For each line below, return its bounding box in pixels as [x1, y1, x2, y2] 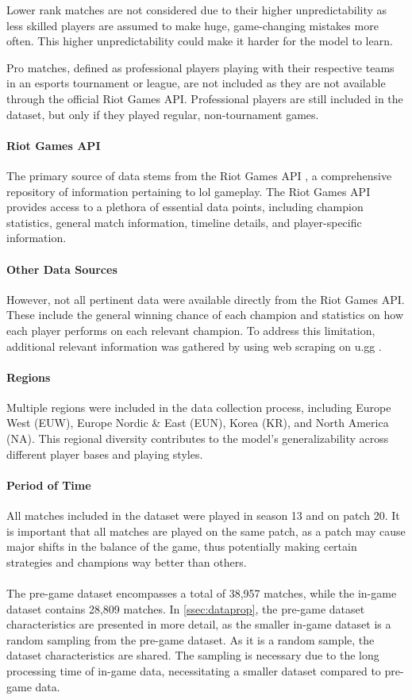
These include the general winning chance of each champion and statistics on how [6, 306, 404, 323]
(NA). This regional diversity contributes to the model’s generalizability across [6, 430, 389, 447]
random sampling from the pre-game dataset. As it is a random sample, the [6, 631, 375, 648]
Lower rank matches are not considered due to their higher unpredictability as [6, 2, 387, 17]
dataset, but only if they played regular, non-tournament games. [6, 106, 319, 122]
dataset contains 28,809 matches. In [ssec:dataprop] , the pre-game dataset [6, 600, 365, 617]
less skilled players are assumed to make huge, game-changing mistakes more [6, 17, 379, 33]
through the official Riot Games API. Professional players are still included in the [6, 90, 403, 106]
